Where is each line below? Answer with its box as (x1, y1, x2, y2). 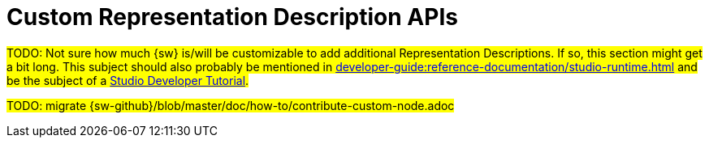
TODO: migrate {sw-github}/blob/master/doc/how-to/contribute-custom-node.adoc (6, 98, 455, 112)
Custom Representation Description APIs (6, 3, 458, 31)
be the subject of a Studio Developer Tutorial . (6, 73, 249, 87)
